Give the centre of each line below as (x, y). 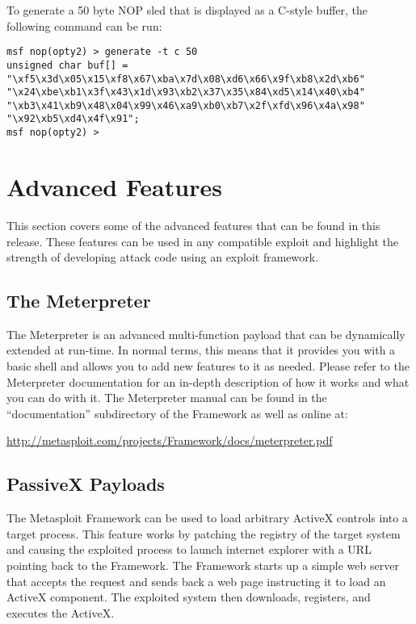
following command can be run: (84, 25)
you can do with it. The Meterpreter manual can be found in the (167, 398)
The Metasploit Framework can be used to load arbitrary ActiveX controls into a (207, 518)
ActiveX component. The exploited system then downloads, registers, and (189, 597)
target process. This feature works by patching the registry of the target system (204, 533)
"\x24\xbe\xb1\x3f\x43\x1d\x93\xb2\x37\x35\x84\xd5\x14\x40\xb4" (186, 92)
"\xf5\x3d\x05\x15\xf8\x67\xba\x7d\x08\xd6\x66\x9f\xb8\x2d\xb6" (186, 79)
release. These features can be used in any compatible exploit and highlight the (202, 241)
